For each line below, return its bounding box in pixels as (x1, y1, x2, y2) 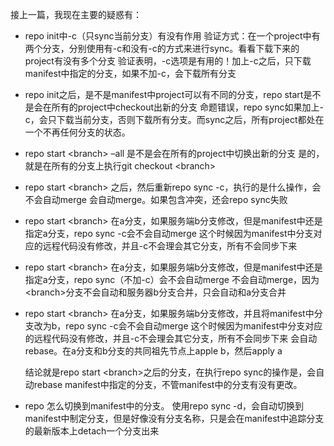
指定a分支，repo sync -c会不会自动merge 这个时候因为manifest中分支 (24, 228, 314, 239)
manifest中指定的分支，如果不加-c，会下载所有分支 (24, 68, 237, 79)
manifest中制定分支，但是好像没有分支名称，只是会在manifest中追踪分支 (24, 413, 325, 424)
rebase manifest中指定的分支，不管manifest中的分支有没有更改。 (33, 379, 303, 390)
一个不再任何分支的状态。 (24, 126, 131, 138)
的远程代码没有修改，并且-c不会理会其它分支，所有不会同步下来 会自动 (24, 333, 318, 344)
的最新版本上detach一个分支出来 (24, 425, 160, 437)
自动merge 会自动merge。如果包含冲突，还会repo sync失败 (42, 194, 288, 205)
